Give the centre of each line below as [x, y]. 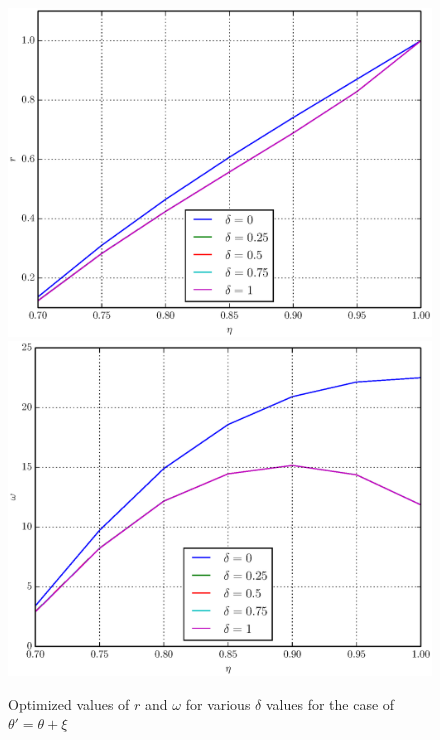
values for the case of [330, 703]
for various [218, 703]
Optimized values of [69, 703]
